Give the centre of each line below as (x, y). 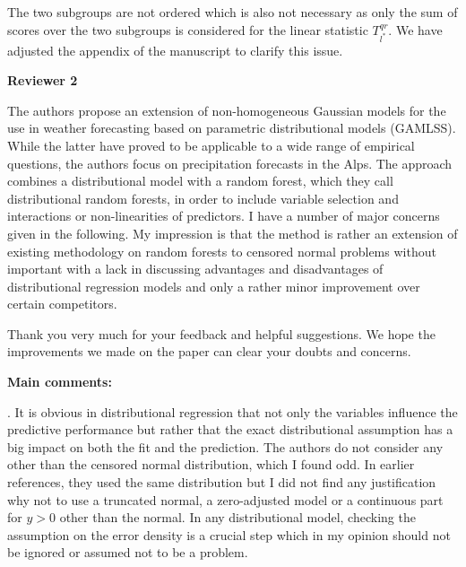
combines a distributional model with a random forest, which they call (200, 181)
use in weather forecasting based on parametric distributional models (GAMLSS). (232, 128)
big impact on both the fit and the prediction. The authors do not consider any (225, 446)
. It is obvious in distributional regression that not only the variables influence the (233, 411)
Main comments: (60, 382)
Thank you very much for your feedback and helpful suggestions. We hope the (221, 333)
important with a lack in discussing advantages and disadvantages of (195, 269)
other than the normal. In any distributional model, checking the (237, 517)
